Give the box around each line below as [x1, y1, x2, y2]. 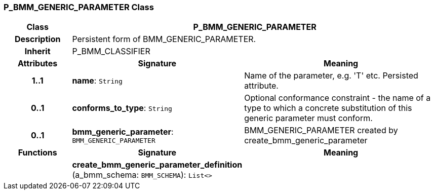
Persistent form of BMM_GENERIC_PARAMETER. [72, 34, 256, 45]
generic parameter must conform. [244, 113, 373, 124]
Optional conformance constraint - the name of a [244, 93, 431, 103]
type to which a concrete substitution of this [244, 103, 412, 113]
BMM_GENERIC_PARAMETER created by [244, 125, 398, 136]
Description [14, 34, 61, 45]
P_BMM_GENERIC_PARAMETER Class [4, 2, 154, 12]
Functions [18, 147, 57, 158]
